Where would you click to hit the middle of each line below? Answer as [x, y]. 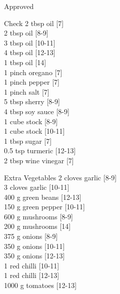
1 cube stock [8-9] [31, 121]
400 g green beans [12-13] [43, 197]
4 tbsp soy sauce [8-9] [37, 111]
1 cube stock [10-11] [34, 131]
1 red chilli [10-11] [32, 265]
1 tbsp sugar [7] [28, 140]
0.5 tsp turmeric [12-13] [40, 151]
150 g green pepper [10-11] [44, 207]
